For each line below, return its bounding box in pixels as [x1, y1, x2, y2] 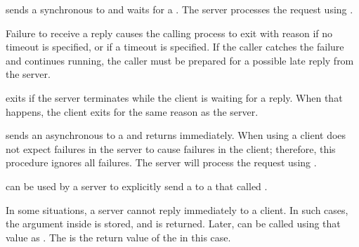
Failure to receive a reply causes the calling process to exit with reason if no [6, 25, 333, 40]
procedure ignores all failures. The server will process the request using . [6, 155, 317, 170]
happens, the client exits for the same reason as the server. [6, 104, 259, 119]
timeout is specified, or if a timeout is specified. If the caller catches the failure [6, 39, 344, 54]
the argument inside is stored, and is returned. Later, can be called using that [6, 216, 341, 231]
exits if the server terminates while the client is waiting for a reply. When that [6, 90, 343, 105]
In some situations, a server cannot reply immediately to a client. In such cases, [6, 202, 348, 217]
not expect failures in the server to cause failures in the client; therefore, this [6, 141, 336, 156]
